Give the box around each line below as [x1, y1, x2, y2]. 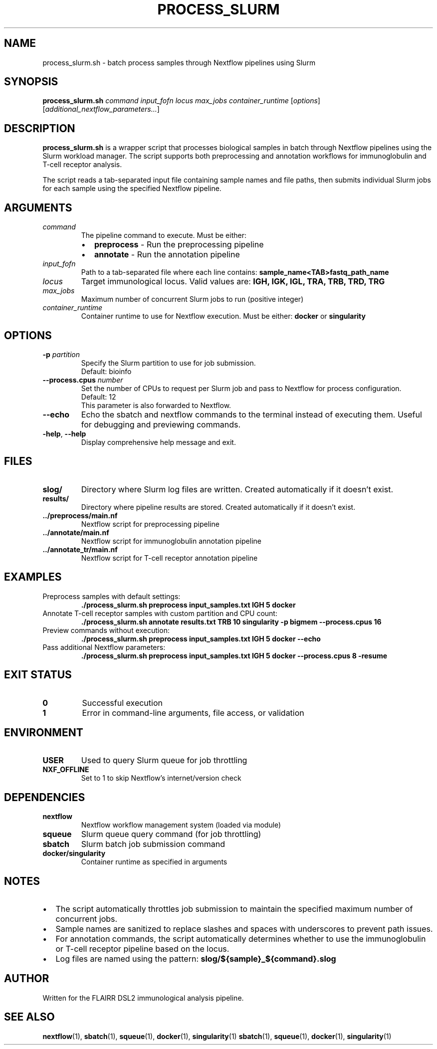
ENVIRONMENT [4, 726, 83, 739]
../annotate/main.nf [42, 528, 109, 537]
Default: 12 [81, 392, 116, 401]
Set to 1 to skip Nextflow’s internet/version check [81, 774, 241, 783]
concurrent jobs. [55, 914, 118, 924]
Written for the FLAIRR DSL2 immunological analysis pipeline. [42, 993, 244, 1002]
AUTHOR [4, 972, 49, 985]
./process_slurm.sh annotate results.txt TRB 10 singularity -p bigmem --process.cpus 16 [81, 617, 382, 626]
